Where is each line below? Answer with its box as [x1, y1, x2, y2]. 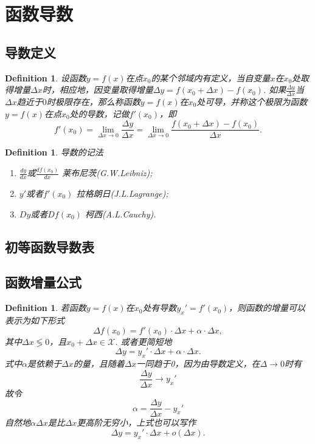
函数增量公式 [5, 273, 81, 292]
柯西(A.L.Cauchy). [85, 207, 156, 220]
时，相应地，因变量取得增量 [42, 83, 153, 96]
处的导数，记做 [69, 107, 130, 120]
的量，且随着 [73, 357, 125, 369]
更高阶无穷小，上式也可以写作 [77, 416, 196, 429]
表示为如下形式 [5, 313, 64, 326]
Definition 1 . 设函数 [5, 71, 86, 84]
